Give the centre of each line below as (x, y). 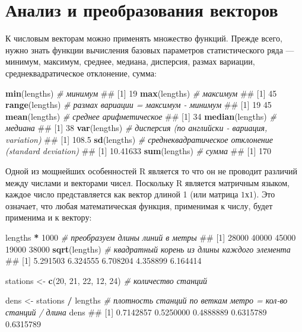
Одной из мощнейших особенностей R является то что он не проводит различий (151, 171)
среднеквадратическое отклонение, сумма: (81, 73)
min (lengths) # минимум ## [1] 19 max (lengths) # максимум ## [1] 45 (141, 93)
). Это (264, 194)
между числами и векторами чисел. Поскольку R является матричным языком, (147, 182)
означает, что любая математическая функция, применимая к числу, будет (139, 205)
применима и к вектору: (49, 217)
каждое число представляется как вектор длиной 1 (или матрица (122, 194)
